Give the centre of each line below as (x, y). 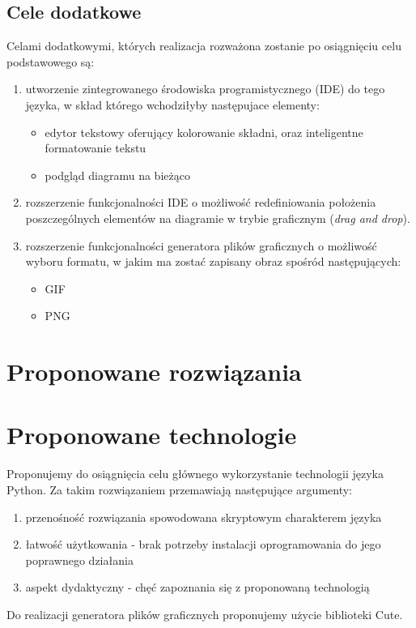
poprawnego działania (79, 560)
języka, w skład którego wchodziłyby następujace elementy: (172, 104)
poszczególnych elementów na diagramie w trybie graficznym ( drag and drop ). (218, 218)
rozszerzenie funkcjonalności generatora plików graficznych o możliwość (201, 245)
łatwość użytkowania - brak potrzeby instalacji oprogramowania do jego (203, 544)
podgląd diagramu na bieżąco (117, 175)
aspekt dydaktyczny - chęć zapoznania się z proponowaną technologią (197, 587)
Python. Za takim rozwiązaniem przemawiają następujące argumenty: (179, 490)
